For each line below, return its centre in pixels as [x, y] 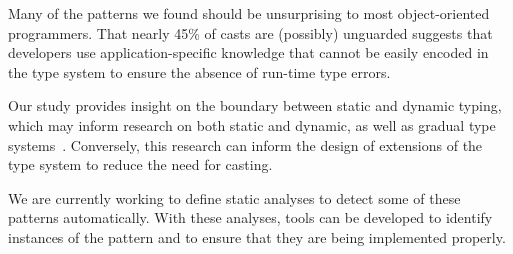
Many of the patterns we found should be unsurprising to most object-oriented [249, 13]
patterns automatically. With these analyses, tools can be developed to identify [250, 217]
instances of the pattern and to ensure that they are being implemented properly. [257, 236]
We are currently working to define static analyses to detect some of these [234, 197]
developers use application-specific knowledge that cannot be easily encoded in [248, 52]
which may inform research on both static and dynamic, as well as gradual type [252, 124]
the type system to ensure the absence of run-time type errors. [199, 71]
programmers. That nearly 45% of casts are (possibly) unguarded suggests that [250, 32]
